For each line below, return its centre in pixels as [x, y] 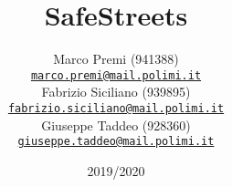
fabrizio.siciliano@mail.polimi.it [116, 108]
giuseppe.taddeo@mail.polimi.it [116, 142]
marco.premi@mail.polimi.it [116, 75]
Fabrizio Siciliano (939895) [116, 92]
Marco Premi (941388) [116, 59]
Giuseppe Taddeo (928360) [116, 125]
